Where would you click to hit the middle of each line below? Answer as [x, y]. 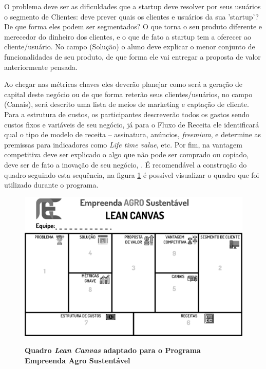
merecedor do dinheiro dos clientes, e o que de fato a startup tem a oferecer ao [128, 36]
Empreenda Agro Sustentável [78, 360]
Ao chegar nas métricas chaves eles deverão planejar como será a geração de [123, 84]
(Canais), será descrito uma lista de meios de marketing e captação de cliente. [127, 104]
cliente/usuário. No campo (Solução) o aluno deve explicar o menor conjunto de [130, 47]
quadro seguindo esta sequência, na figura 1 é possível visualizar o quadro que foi [132, 174]
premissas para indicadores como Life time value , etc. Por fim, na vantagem [123, 144]
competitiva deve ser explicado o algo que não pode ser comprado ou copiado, [127, 154]
